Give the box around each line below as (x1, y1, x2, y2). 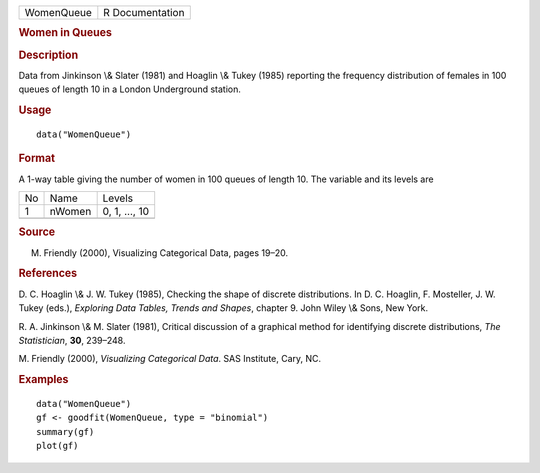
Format (18, 151, 55, 165)
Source (18, 225, 56, 239)
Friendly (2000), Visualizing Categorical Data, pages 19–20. (43, 246, 289, 259)
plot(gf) (36, 440, 79, 452)
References (18, 266, 78, 280)
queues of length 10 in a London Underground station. (18, 83, 242, 95)
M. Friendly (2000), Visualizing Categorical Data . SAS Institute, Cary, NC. (18, 353, 322, 365)
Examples (18, 373, 69, 387)
